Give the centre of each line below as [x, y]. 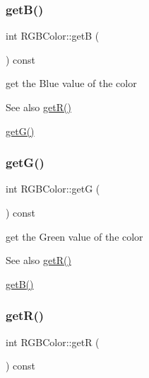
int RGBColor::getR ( [53, 342]
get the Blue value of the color [71, 83]
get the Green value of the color [74, 236]
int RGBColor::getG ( [53, 189]
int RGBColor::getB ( [53, 36]
